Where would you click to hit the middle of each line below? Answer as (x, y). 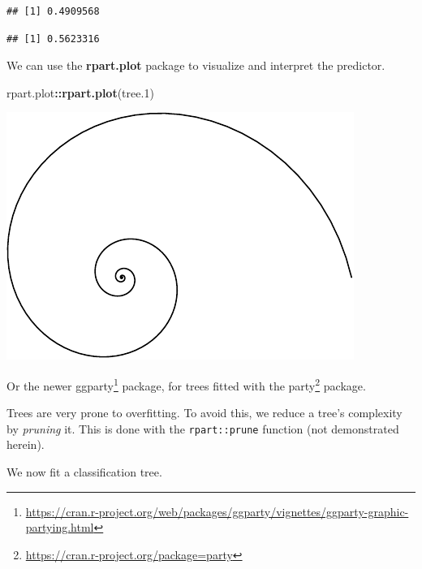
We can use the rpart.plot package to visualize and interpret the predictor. (196, 65)
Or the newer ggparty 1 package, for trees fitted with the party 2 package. (186, 384)
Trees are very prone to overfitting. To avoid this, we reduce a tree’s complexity (205, 413)
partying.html (60, 527)
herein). (26, 444)
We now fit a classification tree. (84, 472)
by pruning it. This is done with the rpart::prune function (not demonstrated (203, 428)
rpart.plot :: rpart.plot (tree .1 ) (80, 92)
